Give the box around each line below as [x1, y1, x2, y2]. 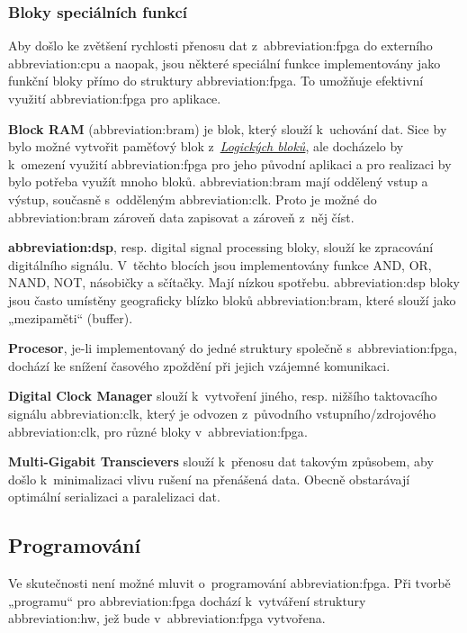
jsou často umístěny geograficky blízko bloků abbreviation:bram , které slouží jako [8, 290, 456, 309]
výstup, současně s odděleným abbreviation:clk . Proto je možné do [8, 189, 377, 208]
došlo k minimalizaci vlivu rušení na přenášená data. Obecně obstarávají [8, 469, 410, 488]
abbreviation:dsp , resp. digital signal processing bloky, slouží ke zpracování [8, 238, 434, 257]
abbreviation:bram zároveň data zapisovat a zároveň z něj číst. [8, 207, 355, 226]
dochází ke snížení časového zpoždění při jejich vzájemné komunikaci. [8, 356, 391, 375]
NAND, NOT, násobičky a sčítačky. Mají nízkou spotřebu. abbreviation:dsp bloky [8, 273, 460, 292]
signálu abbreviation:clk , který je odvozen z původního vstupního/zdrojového [8, 403, 436, 422]
